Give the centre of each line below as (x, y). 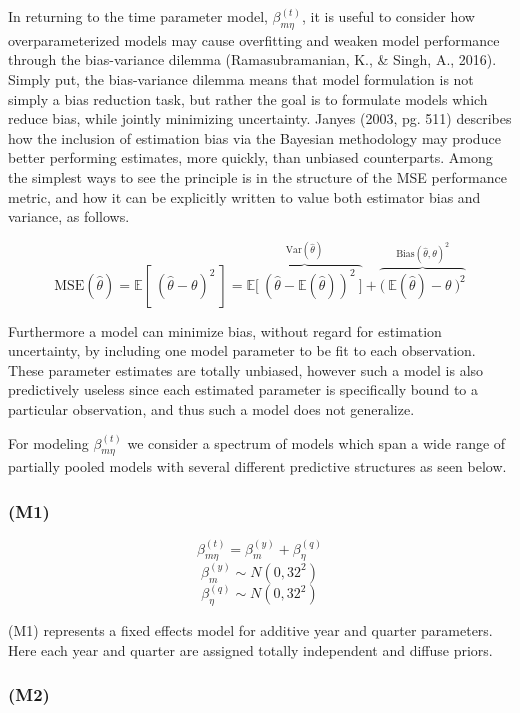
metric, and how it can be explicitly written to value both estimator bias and (244, 196)
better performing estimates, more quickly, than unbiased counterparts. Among (250, 157)
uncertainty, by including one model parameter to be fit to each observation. (242, 350)
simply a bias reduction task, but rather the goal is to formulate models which (248, 98)
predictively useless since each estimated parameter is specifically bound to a (243, 389)
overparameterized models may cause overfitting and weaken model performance (254, 39)
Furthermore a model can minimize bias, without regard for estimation (225, 330)
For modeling (48, 442)
